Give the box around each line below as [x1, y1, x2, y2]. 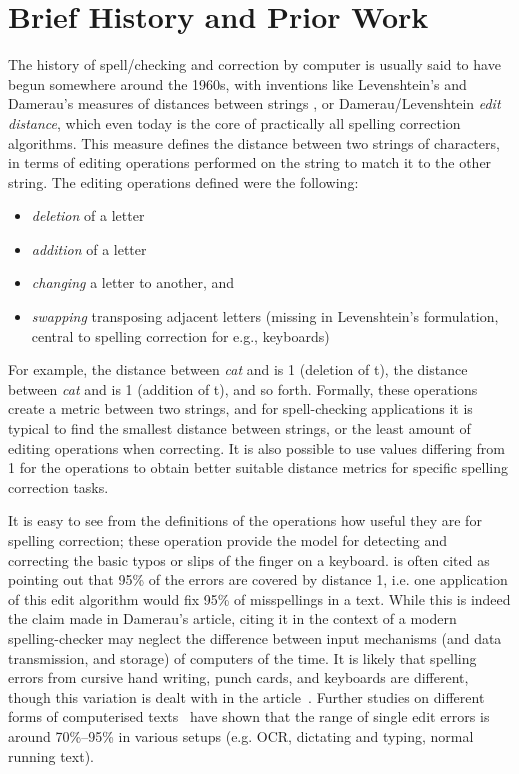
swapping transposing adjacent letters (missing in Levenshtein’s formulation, [31, 306, 499, 327]
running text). [8, 745, 95, 766]
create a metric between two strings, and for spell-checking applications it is [8, 398, 473, 419]
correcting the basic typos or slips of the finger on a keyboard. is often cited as [8, 549, 490, 570]
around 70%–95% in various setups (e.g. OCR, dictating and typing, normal [8, 725, 474, 746]
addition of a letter [31, 238, 147, 259]
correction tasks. [8, 476, 109, 497]
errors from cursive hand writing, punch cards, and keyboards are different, [8, 667, 469, 688]
